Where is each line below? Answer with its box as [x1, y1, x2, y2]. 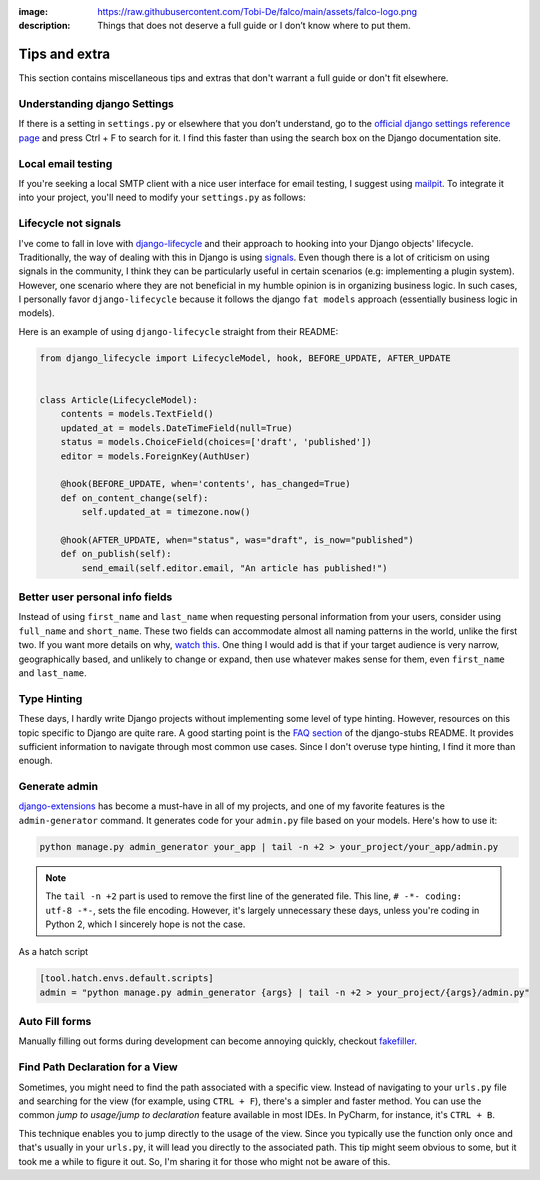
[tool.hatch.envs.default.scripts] [39, 973, 214, 984]
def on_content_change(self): [60, 492, 209, 504]
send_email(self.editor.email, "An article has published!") [81, 562, 388, 574]
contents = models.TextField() [60, 408, 214, 420]
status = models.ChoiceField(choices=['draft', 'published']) [60, 436, 372, 448]
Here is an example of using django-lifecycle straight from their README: [18, 325, 339, 337]
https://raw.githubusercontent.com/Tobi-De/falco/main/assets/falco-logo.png [97, 6, 418, 17]
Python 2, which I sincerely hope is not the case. [45, 918, 246, 930]
